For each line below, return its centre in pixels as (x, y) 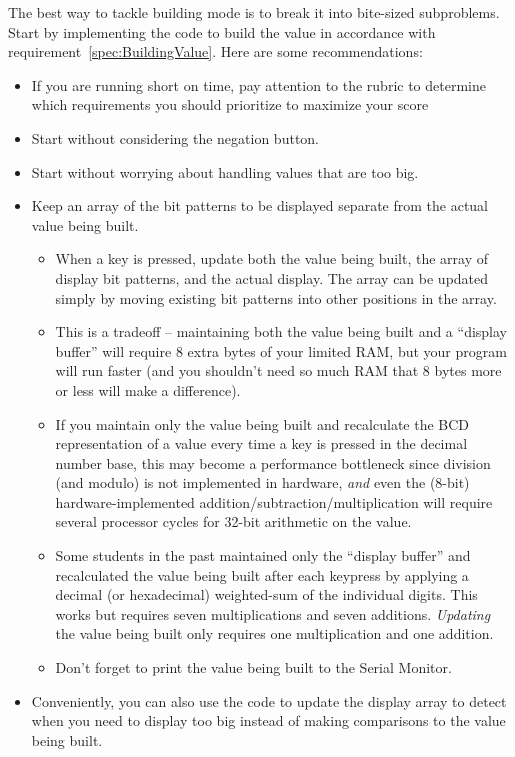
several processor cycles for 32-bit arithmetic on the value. (233, 521)
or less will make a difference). (148, 389)
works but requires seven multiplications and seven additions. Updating (273, 613)
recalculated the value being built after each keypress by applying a (262, 574)
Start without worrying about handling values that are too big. (225, 171)
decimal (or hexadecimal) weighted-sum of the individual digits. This (266, 594)
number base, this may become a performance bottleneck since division (273, 462)
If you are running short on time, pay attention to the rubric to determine (258, 84)
